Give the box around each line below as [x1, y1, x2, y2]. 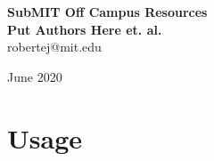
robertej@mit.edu [7, 37, 102, 56]
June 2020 [7, 67, 62, 85]
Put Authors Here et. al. [7, 20, 162, 38]
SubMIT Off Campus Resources [7, 3, 208, 20]
